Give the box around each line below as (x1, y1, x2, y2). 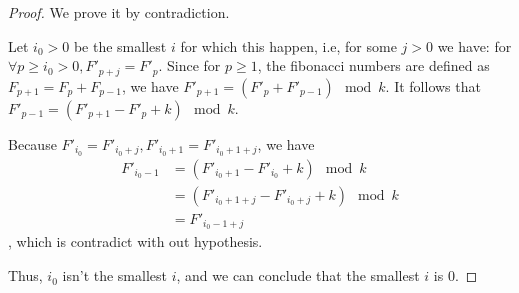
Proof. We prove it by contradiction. (8, 2, 230, 22)
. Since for (158, 55, 221, 76)
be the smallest (73, 35, 167, 56)
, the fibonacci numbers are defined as (257, 55, 490, 76)
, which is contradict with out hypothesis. (8, 231, 263, 252)
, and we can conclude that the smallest (176, 265, 420, 286)
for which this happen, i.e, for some (180, 35, 397, 56)
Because (8, 133, 57, 154)
